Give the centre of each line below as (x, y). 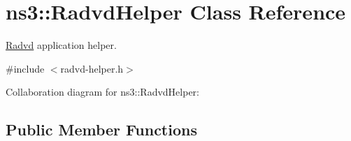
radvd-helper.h (92, 68)
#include (25, 68)
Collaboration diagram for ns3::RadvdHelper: (102, 92)
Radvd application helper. (61, 45)
